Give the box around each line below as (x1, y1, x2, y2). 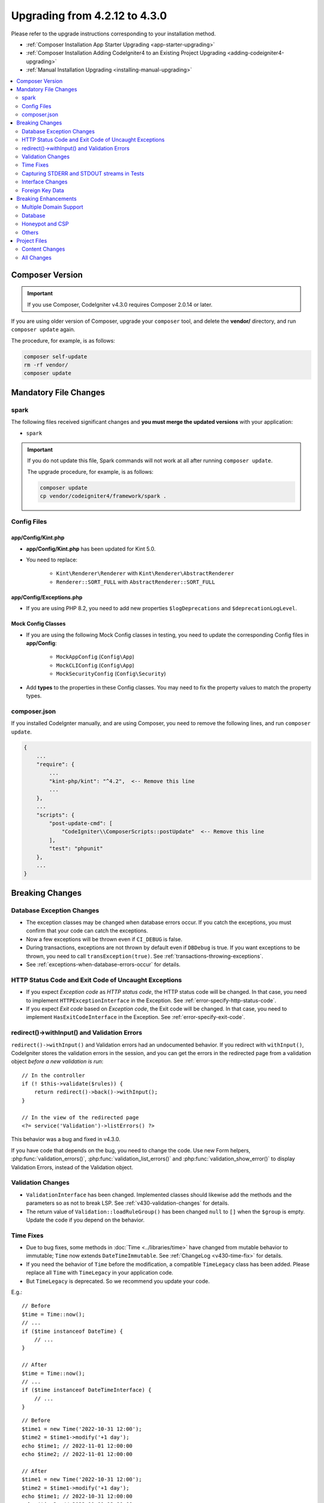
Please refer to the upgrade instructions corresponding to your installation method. (11, 30, 216, 37)
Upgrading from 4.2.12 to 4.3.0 (11, 9, 167, 22)
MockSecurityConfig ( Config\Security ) (56, 670, 166, 678)
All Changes (22, 254, 52, 261)
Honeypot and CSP (22, 220, 69, 228)
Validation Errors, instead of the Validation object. (11, 1163, 133, 1171)
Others (22, 228, 39, 236)
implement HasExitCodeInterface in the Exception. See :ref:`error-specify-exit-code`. (26, 1014, 245, 1021)
